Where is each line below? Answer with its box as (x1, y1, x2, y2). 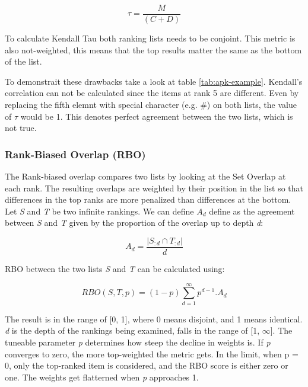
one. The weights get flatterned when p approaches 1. (5, 370, 199, 383)
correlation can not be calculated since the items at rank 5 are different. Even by (5, 87, 299, 99)
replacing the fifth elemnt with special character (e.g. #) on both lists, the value (5, 98, 297, 111)
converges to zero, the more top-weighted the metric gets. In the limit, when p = (5, 347, 299, 360)
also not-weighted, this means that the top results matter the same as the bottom (5, 43, 302, 56)
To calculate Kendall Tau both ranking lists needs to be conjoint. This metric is (5, 32, 296, 44)
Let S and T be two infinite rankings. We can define (5, 204, 194, 217)
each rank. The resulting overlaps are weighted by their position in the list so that (5, 181, 304, 194)
